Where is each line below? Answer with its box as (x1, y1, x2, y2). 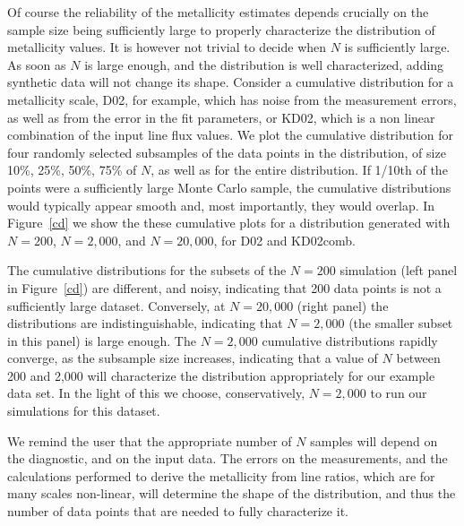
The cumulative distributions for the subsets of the (7, 261, 287, 280)
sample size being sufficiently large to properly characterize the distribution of (7, 20, 435, 39)
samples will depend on (310, 431, 438, 450)
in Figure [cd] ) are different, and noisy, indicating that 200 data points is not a (7, 278, 442, 297)
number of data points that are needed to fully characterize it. (7, 502, 348, 521)
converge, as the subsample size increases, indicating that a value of (7, 349, 378, 367)
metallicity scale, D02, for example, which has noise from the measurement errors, (7, 90, 457, 108)
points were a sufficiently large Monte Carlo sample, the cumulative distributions (7, 177, 451, 196)
